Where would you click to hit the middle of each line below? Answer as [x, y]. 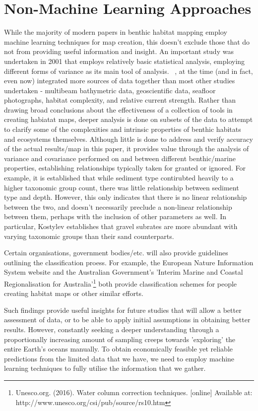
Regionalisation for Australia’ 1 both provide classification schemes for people [121, 283]
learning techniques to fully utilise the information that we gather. [105, 368]
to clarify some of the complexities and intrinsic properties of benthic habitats [123, 129]
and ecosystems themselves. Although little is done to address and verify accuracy [129, 139]
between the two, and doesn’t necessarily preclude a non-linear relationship [118, 206]
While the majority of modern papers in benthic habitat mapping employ [116, 32]
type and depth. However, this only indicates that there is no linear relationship [126, 197]
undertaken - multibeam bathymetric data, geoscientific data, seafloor [110, 90]
